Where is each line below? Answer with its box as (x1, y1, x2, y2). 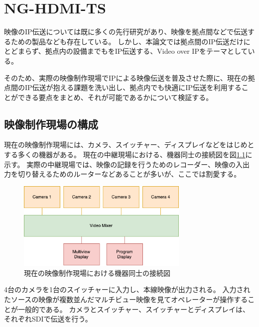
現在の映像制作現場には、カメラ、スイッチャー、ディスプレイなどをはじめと (4, 139, 255, 150)
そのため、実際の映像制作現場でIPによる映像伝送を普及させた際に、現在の (4, 72, 248, 83)
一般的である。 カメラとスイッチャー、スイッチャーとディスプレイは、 (17, 304, 250, 314)
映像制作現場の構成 (4, 116, 98, 131)
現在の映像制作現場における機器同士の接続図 (24, 267, 170, 278)
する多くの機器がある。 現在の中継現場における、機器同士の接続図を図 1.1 (4, 149, 246, 160)
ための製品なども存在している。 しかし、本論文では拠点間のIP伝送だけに (10, 36, 251, 46)
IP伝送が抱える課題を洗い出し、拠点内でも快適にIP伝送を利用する (24, 82, 242, 93)
